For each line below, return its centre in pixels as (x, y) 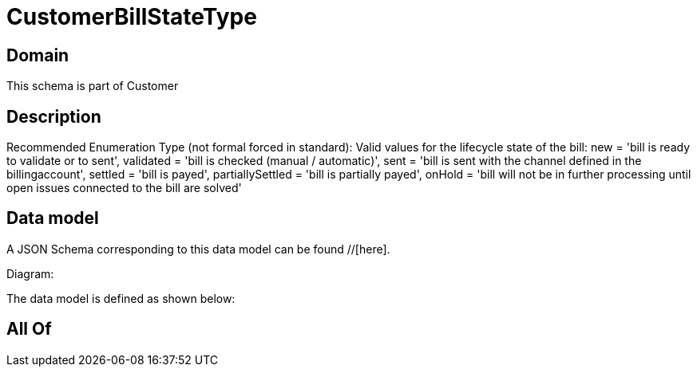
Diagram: (30, 273)
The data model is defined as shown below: (121, 298)
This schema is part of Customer (93, 86)
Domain (38, 55)
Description (54, 116)
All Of (29, 329)
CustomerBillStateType (132, 17)
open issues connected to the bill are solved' (124, 188)
